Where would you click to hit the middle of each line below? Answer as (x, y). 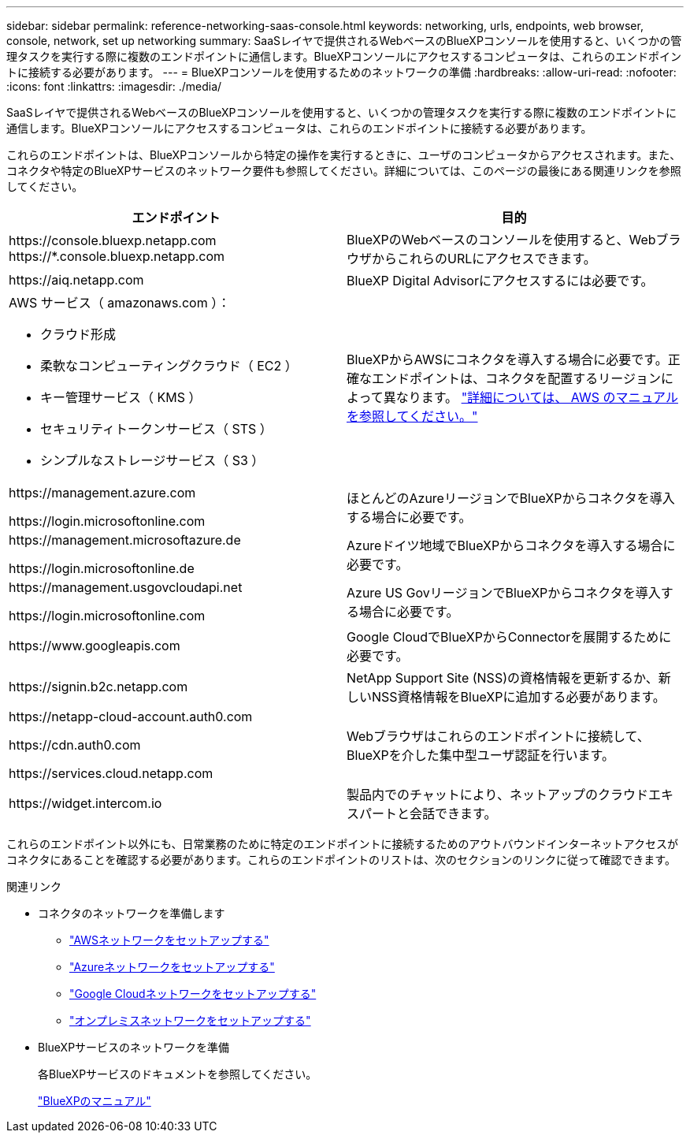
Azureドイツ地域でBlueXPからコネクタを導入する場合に (511, 545)
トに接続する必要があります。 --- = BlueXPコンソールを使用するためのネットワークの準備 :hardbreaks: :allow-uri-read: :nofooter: (341, 72)
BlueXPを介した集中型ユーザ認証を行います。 (480, 755)
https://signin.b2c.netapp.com (98, 687)
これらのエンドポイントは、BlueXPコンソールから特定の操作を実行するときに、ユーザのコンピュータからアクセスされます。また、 (344, 155)
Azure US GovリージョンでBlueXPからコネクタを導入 (504, 593)
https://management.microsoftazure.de (125, 540)
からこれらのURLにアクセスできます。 (484, 259)
